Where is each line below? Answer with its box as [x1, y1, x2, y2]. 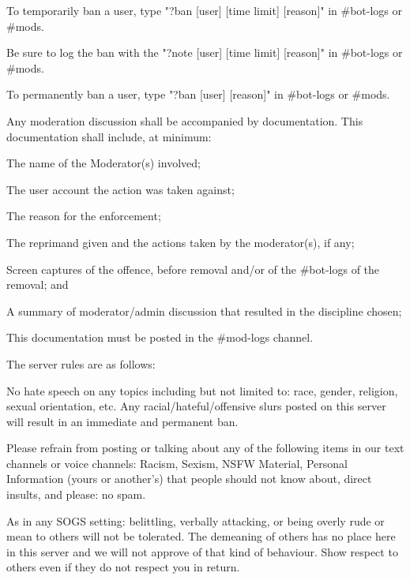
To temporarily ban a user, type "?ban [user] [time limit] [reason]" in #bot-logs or [6, 2, 403, 18]
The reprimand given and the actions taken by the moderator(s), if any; [6, 234, 355, 250]
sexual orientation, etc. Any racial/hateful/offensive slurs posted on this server [6, 398, 386, 414]
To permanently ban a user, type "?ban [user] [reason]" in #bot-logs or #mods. [6, 86, 390, 103]
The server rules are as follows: [6, 355, 156, 372]
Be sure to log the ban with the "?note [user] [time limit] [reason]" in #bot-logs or [6, 44, 403, 61]
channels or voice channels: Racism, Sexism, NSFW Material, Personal [6, 455, 348, 471]
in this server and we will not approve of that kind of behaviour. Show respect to [6, 543, 398, 559]
